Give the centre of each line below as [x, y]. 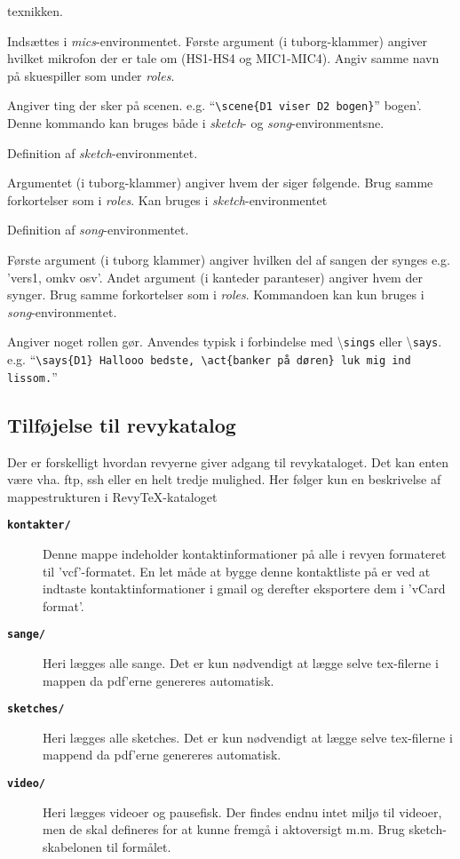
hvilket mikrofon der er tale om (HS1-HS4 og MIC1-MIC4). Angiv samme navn [223, 58]
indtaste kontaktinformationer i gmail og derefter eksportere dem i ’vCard [244, 589]
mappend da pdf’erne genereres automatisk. [162, 755]
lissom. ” [32, 376]
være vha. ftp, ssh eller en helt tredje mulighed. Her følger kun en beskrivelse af [224, 479]
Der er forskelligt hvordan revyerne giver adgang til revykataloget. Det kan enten [228, 461]
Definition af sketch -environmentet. [103, 152]
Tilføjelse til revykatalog [122, 424]
